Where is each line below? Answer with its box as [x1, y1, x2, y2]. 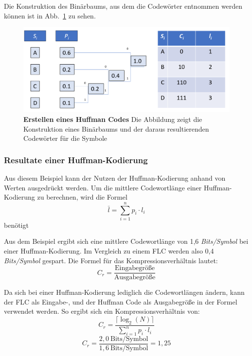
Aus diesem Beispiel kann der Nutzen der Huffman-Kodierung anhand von [4, 172, 226, 183]
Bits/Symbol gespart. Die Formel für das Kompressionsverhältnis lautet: [4, 255, 218, 265]
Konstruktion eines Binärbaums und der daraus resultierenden [23, 123, 209, 134]
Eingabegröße [114, 265, 155, 272]
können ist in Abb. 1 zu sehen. [4, 10, 96, 20]
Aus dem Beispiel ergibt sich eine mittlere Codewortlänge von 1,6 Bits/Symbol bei [4, 236, 249, 246]
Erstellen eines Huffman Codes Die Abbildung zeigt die [23, 114, 202, 124]
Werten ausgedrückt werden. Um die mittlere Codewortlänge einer [4, 182, 202, 192]
